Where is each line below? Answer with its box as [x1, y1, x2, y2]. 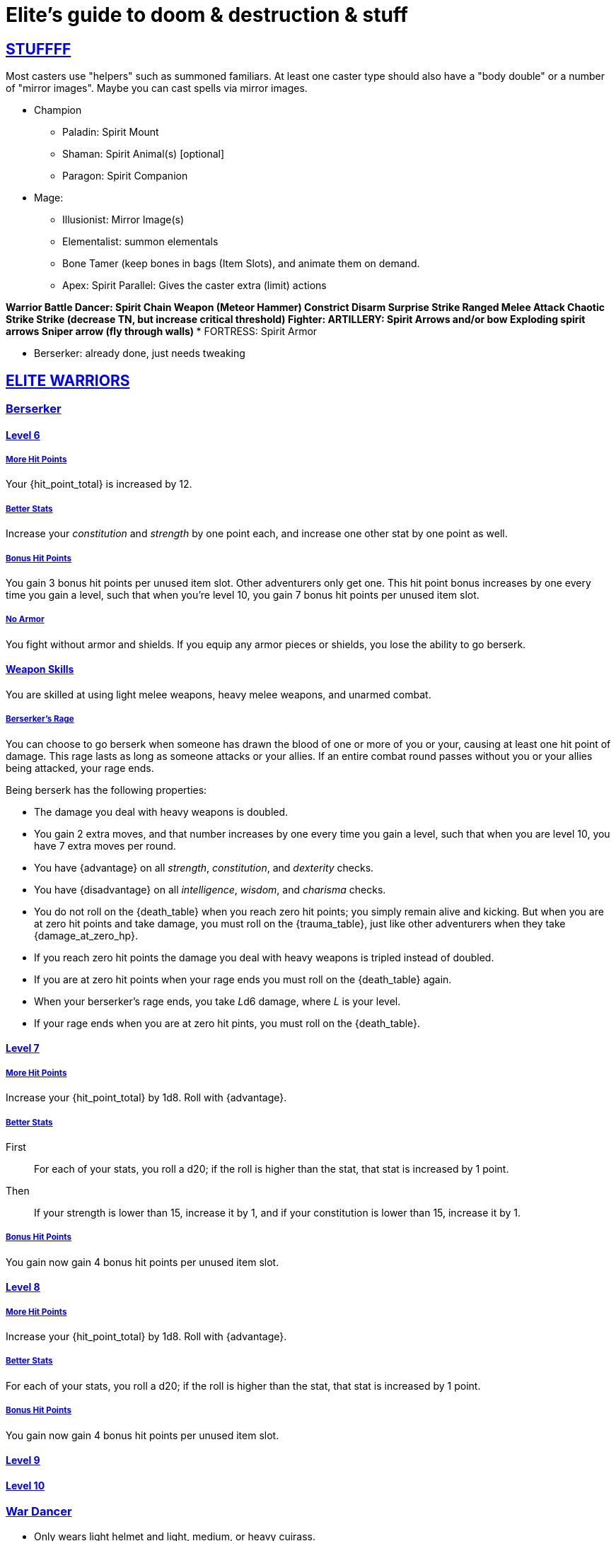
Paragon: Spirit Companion [62, 170, 188, 182]
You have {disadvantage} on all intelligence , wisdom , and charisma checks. [34, 883, 386, 896]
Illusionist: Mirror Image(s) [62, 213, 184, 226]
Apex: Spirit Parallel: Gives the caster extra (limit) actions [62, 279, 327, 292]
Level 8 [6, 1281, 40, 1294]
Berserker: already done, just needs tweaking [34, 347, 245, 360]
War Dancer [6, 1504, 72, 1519]
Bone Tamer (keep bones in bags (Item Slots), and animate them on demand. [62, 257, 420, 270]
